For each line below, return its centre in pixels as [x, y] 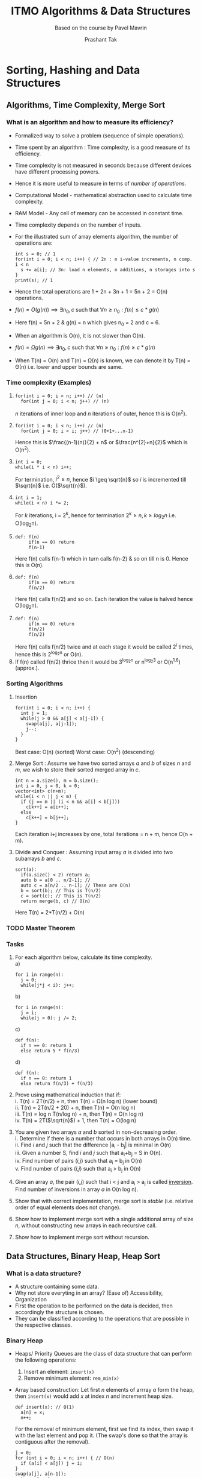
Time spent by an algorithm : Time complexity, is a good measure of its [103, 147]
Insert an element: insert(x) [59, 1372]
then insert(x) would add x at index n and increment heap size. [94, 1396]
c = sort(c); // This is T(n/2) [61, 896]
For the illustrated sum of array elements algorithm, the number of [96, 236]
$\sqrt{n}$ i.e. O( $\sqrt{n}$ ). [51, 486]
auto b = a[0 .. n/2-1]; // [56, 880]
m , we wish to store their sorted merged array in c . [77, 770]
